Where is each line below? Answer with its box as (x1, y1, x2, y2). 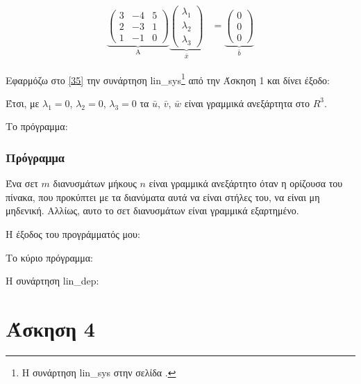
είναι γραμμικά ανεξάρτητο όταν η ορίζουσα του (149, 176, 343, 191)
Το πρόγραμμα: (6, 119, 68, 134)
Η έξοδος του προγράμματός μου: (6, 227, 140, 241)
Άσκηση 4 (6, 314, 95, 342)
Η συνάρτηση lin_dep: (6, 273, 99, 288)
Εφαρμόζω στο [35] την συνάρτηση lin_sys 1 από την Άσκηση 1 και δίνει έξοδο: (6, 70, 330, 87)
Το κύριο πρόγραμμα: (6, 250, 93, 264)
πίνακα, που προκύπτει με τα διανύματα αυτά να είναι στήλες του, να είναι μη (6, 189, 320, 204)
